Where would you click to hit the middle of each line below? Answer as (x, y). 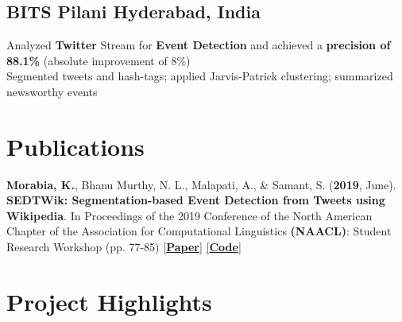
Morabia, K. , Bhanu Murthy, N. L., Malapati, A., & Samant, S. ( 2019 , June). (201, 184)
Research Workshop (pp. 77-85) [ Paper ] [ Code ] (124, 247)
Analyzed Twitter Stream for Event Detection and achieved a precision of (199, 45)
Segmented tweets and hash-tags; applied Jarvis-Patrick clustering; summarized (200, 76)
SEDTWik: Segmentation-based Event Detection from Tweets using (196, 200)
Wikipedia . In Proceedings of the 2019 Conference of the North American (189, 215)
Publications (75, 146)
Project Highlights (109, 301)
